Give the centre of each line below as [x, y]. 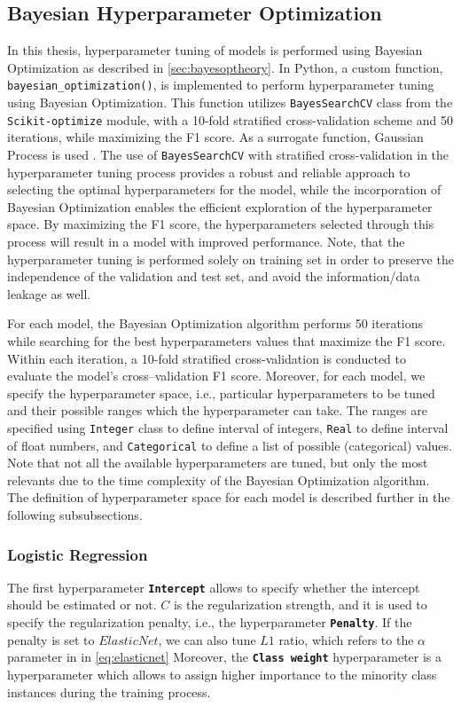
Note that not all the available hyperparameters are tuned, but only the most [218, 463]
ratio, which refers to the [346, 639]
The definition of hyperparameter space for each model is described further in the [229, 497]
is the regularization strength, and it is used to [300, 605]
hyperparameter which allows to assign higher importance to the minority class [222, 674]
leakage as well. [49, 293]
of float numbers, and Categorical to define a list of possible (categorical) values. [230, 445]
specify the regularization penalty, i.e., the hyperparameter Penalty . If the [210, 622]
